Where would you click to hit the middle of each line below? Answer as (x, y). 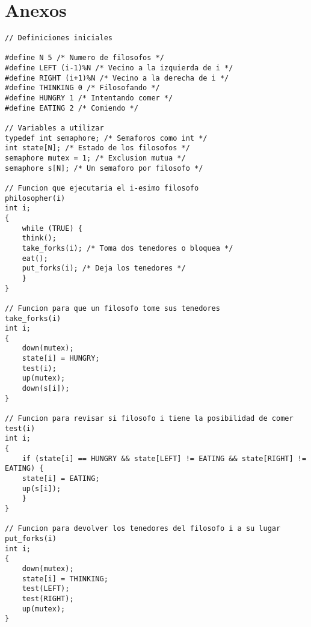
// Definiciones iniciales (59, 38)
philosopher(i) (35, 198)
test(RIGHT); (48, 598)
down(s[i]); (46, 389)
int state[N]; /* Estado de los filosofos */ (97, 148)
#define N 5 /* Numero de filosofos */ (85, 58)
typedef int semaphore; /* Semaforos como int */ (106, 138)
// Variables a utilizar (54, 128)
